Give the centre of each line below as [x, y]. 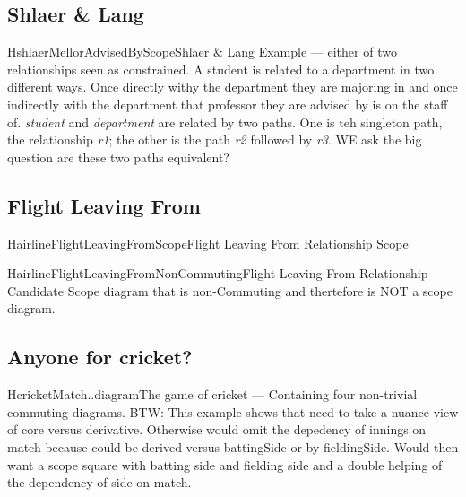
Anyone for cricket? [100, 357]
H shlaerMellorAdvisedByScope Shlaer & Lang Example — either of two [202, 52]
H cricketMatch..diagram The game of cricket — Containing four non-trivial [212, 394]
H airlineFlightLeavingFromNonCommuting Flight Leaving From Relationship [218, 273]
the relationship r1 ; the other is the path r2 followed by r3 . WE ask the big [215, 140]
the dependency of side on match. [99, 482]
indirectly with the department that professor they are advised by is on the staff [228, 104]
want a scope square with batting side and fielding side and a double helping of [225, 464]
